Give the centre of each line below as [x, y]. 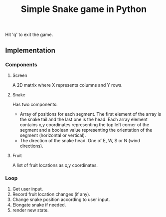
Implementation [30, 50]
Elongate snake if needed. [39, 205]
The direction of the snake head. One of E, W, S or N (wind [80, 140]
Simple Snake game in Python [84, 9]
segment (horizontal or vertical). [53, 135]
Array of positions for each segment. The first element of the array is [90, 114]
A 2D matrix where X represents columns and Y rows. [68, 85]
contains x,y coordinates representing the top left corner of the [84, 124]
